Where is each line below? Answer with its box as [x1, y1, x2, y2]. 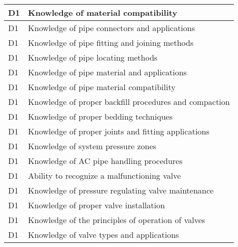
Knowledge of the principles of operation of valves [28, 214, 206, 226]
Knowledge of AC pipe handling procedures [28, 155, 183, 167]
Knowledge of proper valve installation [28, 199, 165, 211]
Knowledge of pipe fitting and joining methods [28, 37, 194, 48]
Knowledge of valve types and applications [28, 229, 179, 240]
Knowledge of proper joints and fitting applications [28, 125, 210, 137]
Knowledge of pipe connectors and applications [28, 22, 195, 34]
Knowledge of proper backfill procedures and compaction [28, 96, 230, 107]
